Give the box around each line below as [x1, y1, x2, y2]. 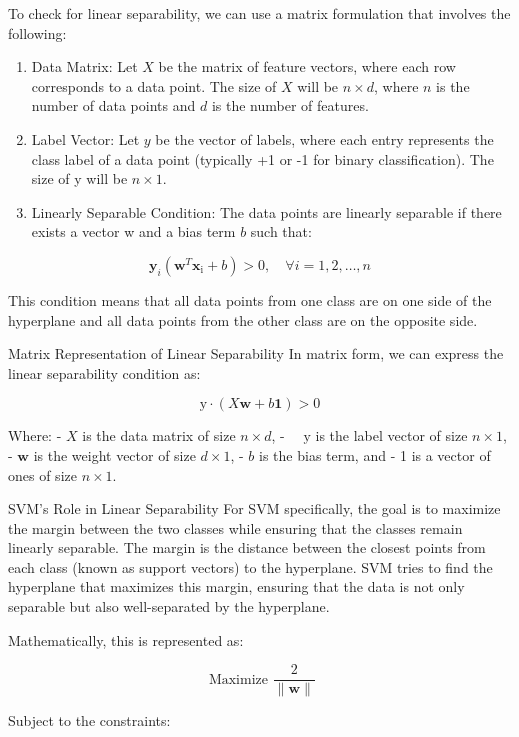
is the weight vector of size [33, 444, 196, 465]
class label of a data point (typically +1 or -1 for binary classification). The [31, 148, 494, 169]
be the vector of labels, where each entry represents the [155, 128, 494, 149]
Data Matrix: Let [31, 56, 138, 77]
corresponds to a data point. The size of [31, 75, 277, 96]
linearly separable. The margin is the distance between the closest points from [8, 537, 486, 558]
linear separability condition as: [8, 362, 201, 383]
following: [8, 22, 67, 43]
